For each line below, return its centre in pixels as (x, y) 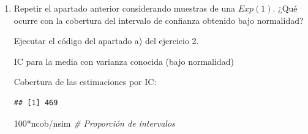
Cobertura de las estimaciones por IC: (85, 82)
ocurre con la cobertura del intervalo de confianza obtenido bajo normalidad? (159, 20)
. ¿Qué (285, 8)
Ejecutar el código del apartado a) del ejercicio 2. (106, 41)
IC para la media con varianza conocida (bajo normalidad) (124, 61)
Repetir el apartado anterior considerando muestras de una (124, 8)
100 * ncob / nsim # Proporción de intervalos (94, 123)
